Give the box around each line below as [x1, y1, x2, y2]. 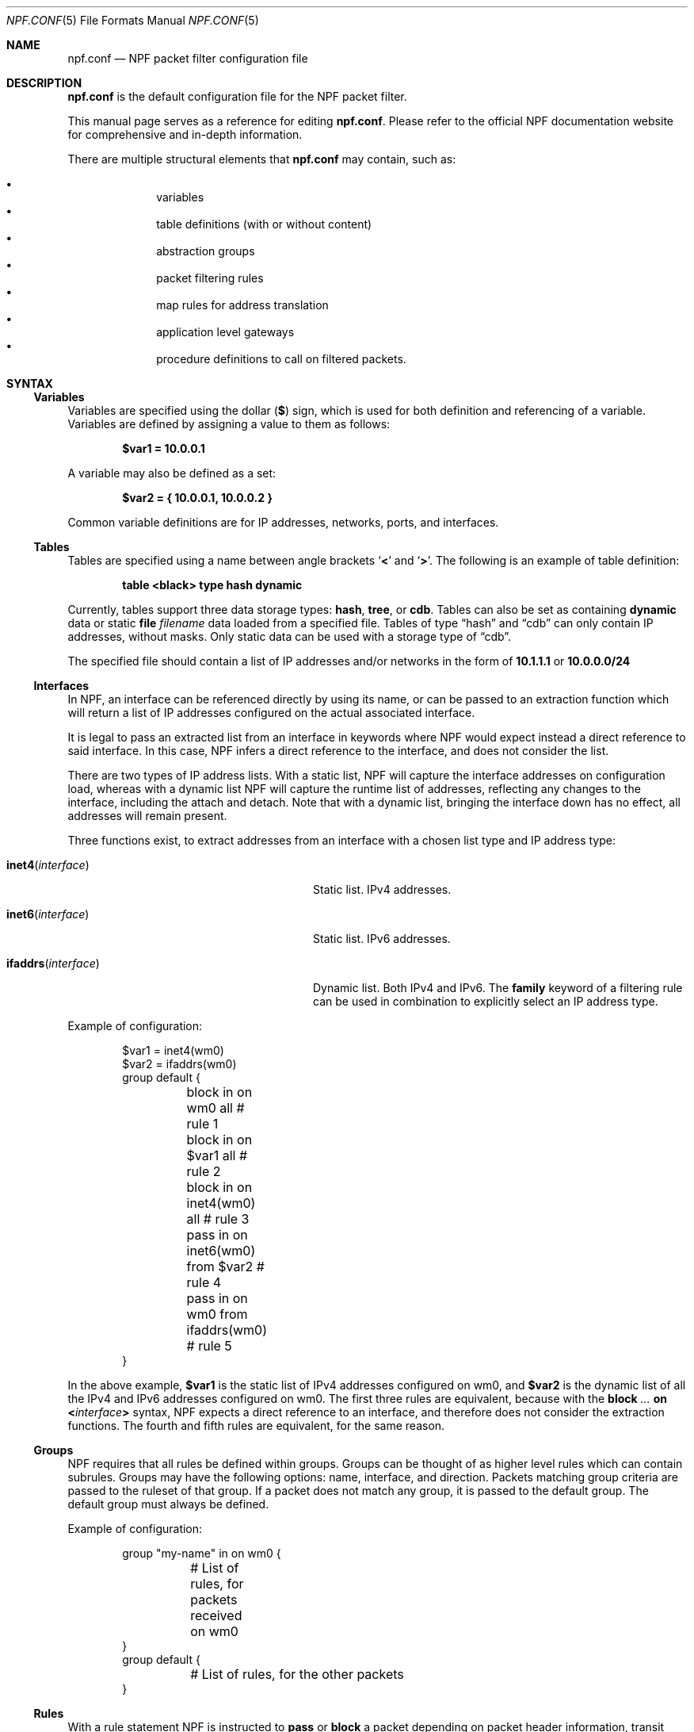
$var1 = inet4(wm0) [122, 1044, 224, 1057]
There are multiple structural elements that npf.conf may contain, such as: [67, 152, 456, 166]
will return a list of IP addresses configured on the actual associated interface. [67, 706, 475, 719]
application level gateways [156, 325, 295, 339]
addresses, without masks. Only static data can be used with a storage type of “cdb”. [67, 630, 512, 643]
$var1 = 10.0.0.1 [122, 442, 205, 455]
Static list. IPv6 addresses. [313, 932, 451, 945]
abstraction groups [156, 244, 255, 258]
